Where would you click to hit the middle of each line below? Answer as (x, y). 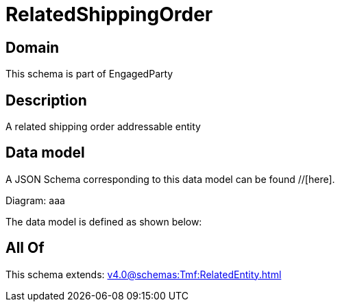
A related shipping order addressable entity (103, 127)
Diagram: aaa (35, 200)
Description (46, 100)
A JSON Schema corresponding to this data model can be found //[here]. (170, 179)
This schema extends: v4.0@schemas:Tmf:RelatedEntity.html (144, 274)
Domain (33, 47)
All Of (25, 248)
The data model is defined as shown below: (104, 221)
